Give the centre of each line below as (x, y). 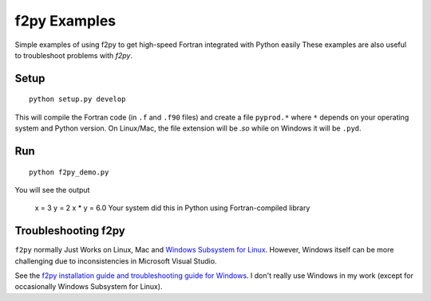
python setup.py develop (77, 99)
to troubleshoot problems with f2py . (74, 55)
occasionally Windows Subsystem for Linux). (89, 287)
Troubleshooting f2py (70, 231)
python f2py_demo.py (69, 172)
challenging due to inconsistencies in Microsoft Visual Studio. (116, 261)
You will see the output (52, 190)
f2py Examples (65, 21)
